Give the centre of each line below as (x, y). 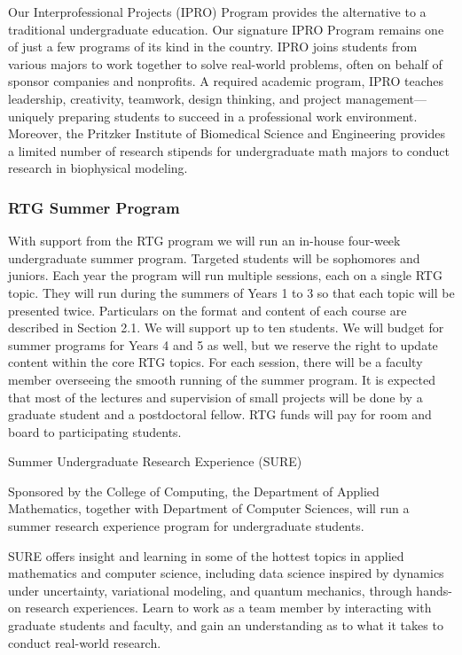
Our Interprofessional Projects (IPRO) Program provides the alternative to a (217, 12)
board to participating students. (95, 431)
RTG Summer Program (94, 207)
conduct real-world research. (85, 642)
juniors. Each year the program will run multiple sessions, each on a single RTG (225, 275)
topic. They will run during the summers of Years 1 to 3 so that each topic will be (231, 292)
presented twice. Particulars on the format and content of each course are (208, 310)
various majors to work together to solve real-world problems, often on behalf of (225, 63)
